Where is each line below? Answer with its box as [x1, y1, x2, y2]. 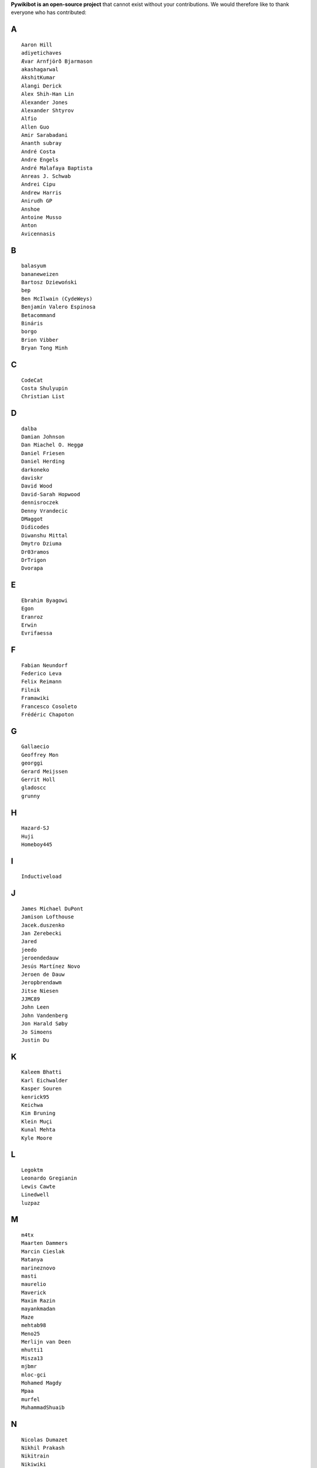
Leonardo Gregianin [21, 1175, 77, 1181]
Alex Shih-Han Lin [21, 91, 75, 97]
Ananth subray [21, 140, 62, 147]
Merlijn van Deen [21, 1339, 71, 1345]
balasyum [21, 262, 46, 270]
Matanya [21, 1257, 43, 1263]
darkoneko [21, 466, 49, 473]
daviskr [21, 474, 43, 482]
